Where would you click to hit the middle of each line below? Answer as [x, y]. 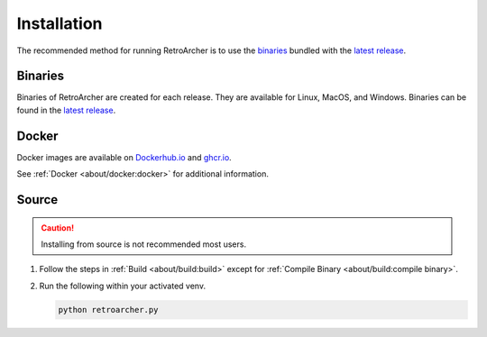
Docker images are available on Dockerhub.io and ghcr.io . [124, 157]
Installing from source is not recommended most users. [144, 244]
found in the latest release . [66, 110]
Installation [60, 23]
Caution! [58, 228]
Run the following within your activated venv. [123, 286]
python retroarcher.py [108, 310]
